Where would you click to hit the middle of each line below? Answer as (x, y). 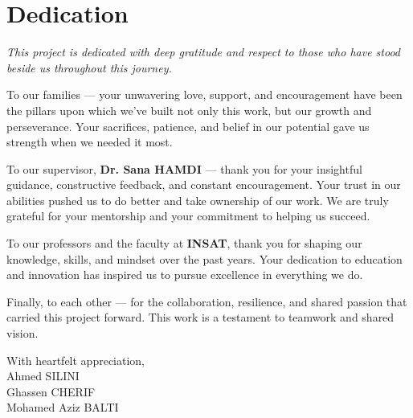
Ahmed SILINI (43, 376)
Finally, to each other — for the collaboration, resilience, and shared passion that (207, 301)
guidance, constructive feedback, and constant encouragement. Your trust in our (204, 184)
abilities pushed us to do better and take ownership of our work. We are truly (198, 200)
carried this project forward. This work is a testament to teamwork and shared (200, 317)
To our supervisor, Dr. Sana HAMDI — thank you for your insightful (184, 168)
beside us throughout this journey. (89, 67)
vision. (22, 333)
